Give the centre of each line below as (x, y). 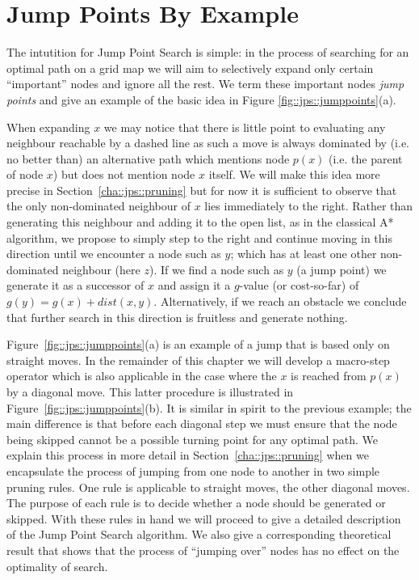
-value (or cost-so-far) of (299, 285)
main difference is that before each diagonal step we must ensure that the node (202, 423)
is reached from (329, 376)
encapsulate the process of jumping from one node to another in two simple (193, 470)
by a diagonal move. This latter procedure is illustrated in (150, 392)
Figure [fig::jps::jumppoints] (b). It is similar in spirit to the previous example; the (209, 407)
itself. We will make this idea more (294, 174)
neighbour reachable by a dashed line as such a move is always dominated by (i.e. (208, 143)
